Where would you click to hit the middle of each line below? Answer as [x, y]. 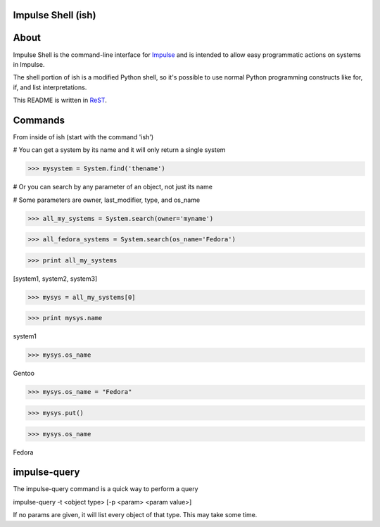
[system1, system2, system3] [55, 279]
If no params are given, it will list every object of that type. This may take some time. [135, 515]
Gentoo [24, 374]
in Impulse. [29, 64]
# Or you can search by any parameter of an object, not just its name [113, 187]
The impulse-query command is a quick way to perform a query [106, 489]
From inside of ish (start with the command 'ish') [83, 137]
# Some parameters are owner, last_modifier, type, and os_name [107, 200]
